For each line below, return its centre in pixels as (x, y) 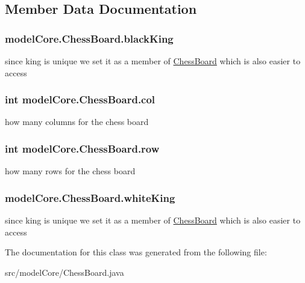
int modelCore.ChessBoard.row (82, 148)
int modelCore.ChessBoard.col (80, 99)
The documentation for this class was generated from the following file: (136, 252)
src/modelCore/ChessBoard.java (64, 272)
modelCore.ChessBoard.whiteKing (90, 197)
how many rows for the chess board (70, 171)
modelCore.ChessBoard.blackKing (89, 38)
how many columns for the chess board (77, 122)
